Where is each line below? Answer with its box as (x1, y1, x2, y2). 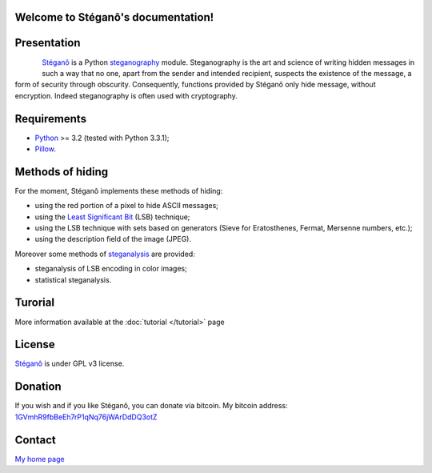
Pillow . (34, 144, 56, 154)
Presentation (14, 36, 81, 50)
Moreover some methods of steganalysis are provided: (14, 249, 195, 259)
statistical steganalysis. (34, 275, 112, 284)
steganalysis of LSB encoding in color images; (34, 264, 187, 274)
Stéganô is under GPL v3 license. (14, 359, 125, 368)
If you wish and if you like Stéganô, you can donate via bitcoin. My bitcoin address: (14, 401, 288, 411)
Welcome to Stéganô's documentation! (14, 10, 214, 24)
